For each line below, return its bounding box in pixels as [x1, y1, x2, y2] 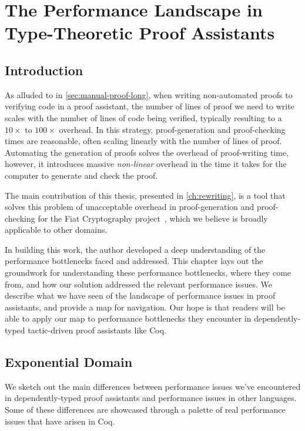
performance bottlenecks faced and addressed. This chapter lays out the [5, 255, 263, 267]
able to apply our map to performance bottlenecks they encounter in [5, 312, 252, 325]
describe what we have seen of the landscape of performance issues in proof [5, 289, 276, 302]
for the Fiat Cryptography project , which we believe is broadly [38, 212, 268, 224]
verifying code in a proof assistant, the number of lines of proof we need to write [5, 100, 294, 112]
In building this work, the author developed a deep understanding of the [5, 243, 266, 255]
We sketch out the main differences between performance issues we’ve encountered [5, 380, 301, 392]
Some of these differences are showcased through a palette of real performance [5, 403, 286, 416]
